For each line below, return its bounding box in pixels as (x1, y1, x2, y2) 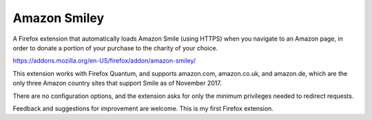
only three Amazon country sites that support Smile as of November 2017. (12, 79, 222, 88)
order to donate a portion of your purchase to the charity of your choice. (12, 43, 218, 52)
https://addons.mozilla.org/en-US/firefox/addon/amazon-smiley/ (12, 57, 196, 65)
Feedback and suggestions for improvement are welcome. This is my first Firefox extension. (12, 104, 273, 112)
